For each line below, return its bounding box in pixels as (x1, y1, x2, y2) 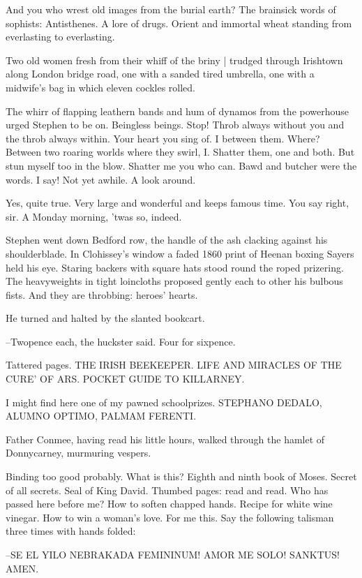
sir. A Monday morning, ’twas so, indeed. (6, 209, 182, 223)
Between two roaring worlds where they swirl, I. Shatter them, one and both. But (6, 144, 355, 159)
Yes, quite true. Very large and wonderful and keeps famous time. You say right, (6, 195, 349, 210)
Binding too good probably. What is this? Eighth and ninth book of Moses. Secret (6, 469, 357, 484)
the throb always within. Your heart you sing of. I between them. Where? (6, 131, 320, 145)
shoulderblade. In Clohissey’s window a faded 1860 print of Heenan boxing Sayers (6, 246, 354, 260)
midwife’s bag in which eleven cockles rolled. (6, 80, 196, 94)
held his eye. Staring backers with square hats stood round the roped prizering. (6, 260, 344, 274)
